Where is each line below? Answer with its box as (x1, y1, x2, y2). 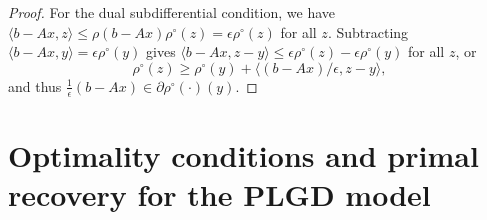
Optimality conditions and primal (8, 134, 479, 175)
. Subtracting (327, 21, 409, 42)
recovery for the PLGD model (8, 173, 431, 214)
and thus (8, 75, 62, 96)
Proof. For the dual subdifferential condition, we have (8, 2, 335, 22)
